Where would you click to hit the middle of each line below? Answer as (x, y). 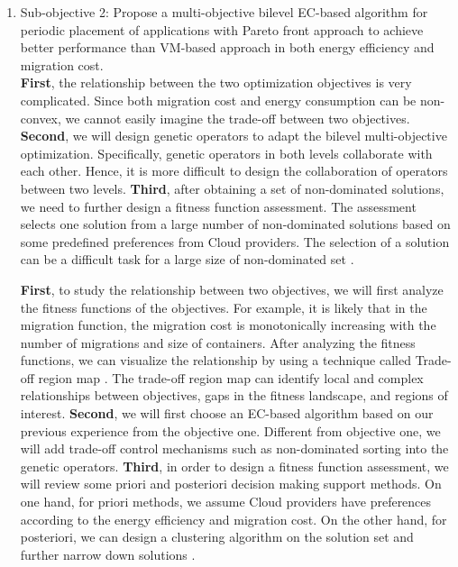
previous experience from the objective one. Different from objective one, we (230, 430)
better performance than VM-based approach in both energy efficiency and (227, 47)
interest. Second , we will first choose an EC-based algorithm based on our (227, 413)
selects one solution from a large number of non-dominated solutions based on (235, 224)
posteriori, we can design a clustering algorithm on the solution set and (217, 537)
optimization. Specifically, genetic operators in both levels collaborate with (226, 153)
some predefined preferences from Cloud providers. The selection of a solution (235, 241)
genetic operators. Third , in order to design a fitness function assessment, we (234, 466)
